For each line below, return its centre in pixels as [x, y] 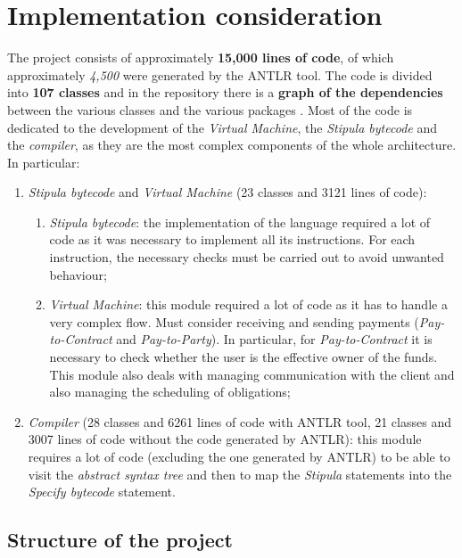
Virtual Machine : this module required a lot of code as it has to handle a [248, 304]
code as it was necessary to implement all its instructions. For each [232, 239]
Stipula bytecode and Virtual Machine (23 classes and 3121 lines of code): [227, 192]
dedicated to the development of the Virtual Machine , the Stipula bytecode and [222, 127]
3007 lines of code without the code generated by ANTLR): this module [225, 439]
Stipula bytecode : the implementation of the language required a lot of [240, 222]
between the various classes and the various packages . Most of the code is [210, 109]
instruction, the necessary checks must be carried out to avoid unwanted [247, 257]
